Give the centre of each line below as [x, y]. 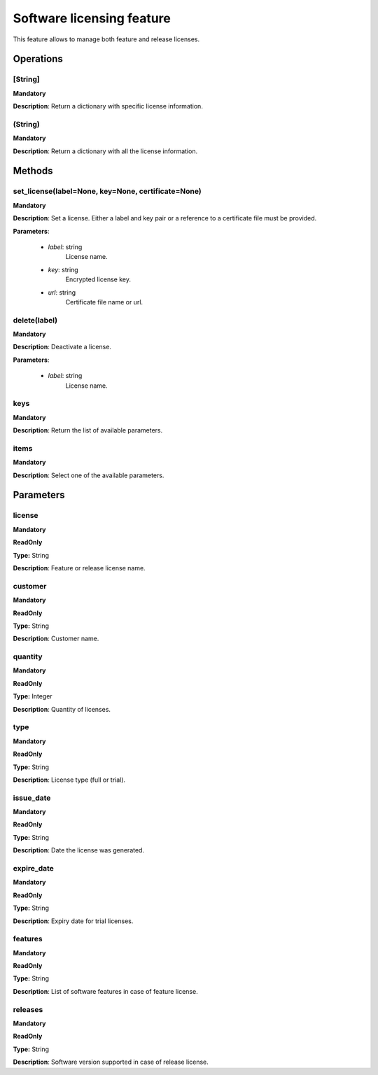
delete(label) [35, 320]
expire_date [33, 869]
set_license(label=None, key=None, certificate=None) [107, 191]
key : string [63, 269]
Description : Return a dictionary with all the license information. [105, 151]
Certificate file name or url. [104, 302]
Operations [38, 59]
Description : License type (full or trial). [69, 780]
